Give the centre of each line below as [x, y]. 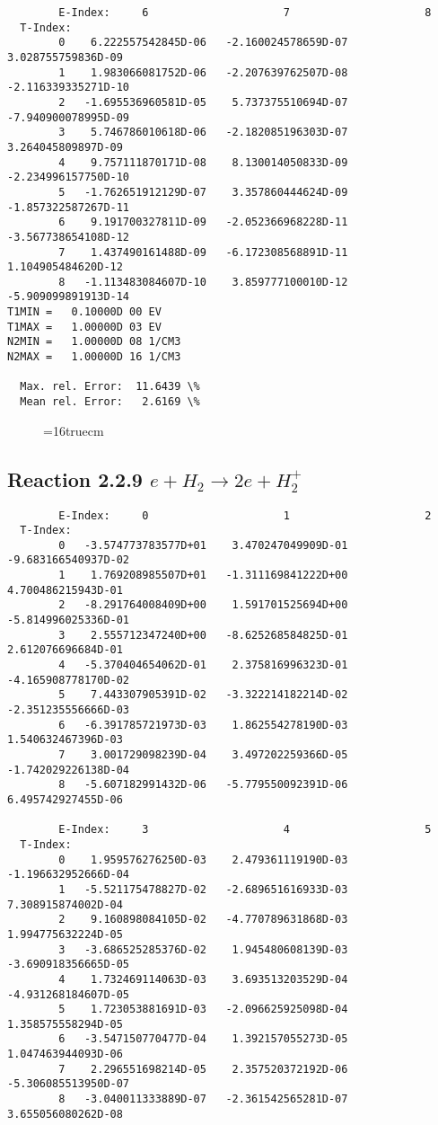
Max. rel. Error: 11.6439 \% [110, 387]
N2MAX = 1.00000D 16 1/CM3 [94, 357]
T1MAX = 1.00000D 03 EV [84, 327]
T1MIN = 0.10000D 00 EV [84, 312]
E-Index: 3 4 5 [245, 830]
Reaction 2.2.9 [75, 478]
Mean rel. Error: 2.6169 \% [110, 402]
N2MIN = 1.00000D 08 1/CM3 [94, 342]
